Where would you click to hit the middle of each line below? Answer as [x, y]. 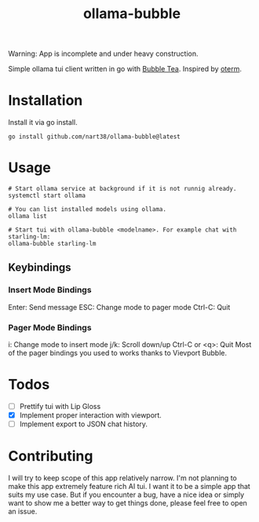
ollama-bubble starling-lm [52, 244]
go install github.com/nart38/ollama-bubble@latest [94, 137]
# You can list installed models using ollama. [88, 210]
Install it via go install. [43, 122]
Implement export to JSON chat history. [83, 424]
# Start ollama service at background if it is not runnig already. [122, 189]
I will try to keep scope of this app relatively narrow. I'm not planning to [122, 478]
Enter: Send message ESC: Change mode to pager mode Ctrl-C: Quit [119, 307]
